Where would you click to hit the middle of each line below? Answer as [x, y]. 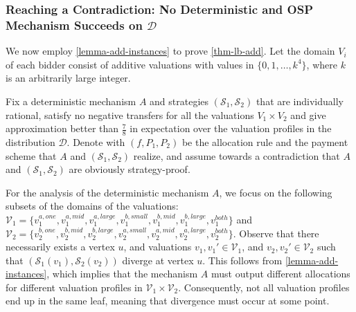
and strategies [179, 101]
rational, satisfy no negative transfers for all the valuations [130, 114]
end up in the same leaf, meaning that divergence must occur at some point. [168, 301]
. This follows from [242, 260]
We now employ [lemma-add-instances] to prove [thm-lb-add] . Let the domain [170, 51]
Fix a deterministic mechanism [71, 101]
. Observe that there [276, 233]
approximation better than [62, 128]
